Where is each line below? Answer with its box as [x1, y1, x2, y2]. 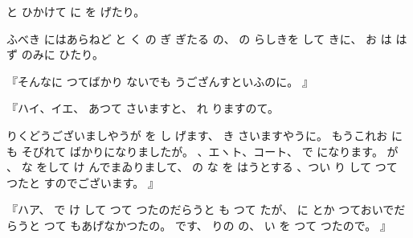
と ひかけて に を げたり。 [6, 3, 145, 19]
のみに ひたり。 [21, 46, 104, 63]
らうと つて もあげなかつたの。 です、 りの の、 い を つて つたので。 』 [6, 216, 391, 233]
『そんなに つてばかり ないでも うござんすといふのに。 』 [6, 72, 313, 89]
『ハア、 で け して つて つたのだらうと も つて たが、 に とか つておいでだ [6, 201, 406, 218]
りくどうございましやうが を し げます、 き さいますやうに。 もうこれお [6, 126, 388, 143]
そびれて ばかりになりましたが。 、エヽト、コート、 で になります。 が [21, 142, 399, 159]
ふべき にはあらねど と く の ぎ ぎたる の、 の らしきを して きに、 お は [6, 30, 392, 47]
